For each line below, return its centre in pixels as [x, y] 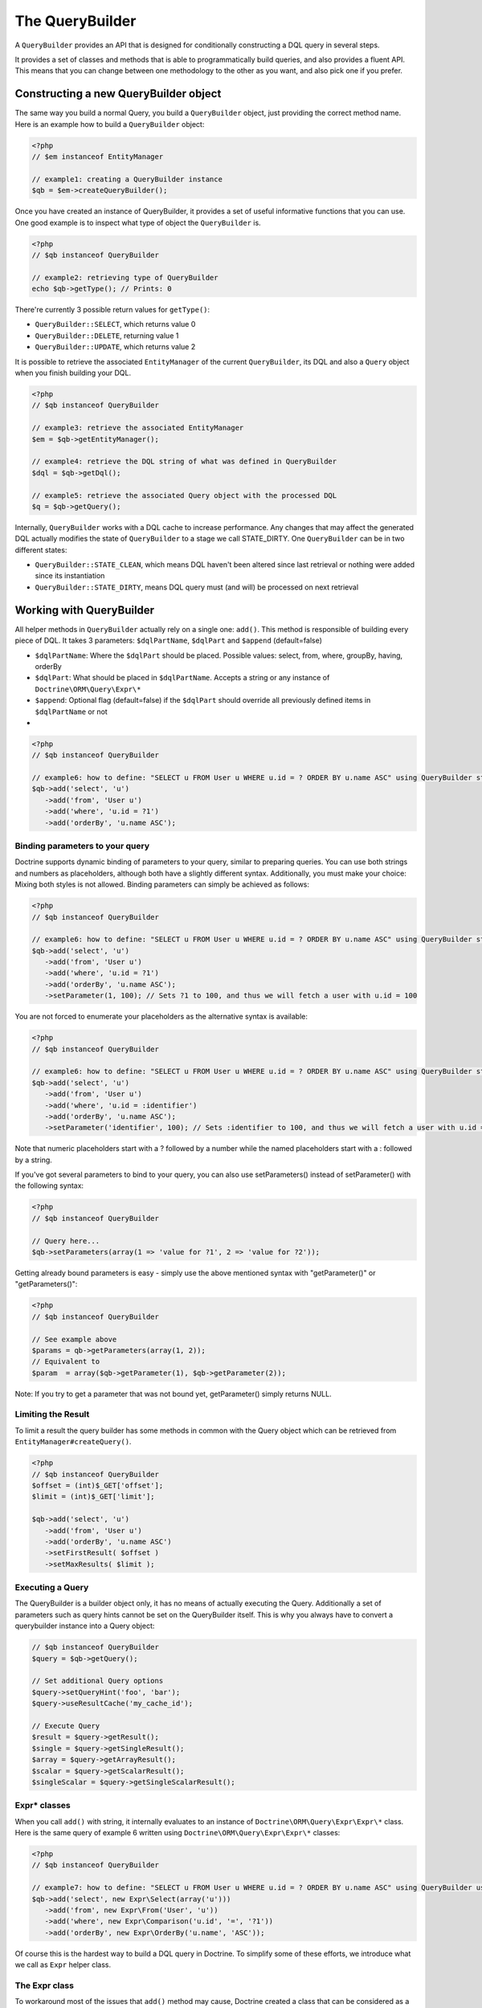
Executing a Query [52, 1588]
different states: [41, 549]
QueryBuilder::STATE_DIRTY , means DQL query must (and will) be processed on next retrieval [197, 587]
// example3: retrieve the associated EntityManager [138, 428]
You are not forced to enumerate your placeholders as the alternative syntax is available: [161, 1017]
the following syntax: [49, 1186]
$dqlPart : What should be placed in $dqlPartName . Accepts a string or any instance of [182, 678]
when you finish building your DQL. [73, 373]
